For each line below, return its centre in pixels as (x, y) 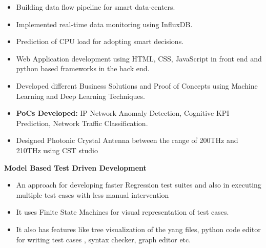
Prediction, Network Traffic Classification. (82, 123)
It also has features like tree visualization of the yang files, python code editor (138, 229)
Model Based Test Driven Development (75, 167)
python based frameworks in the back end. (83, 68)
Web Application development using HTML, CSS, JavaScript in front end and (139, 58)
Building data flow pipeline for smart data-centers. (96, 7)
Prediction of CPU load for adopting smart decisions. (100, 41)
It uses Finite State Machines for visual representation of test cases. (122, 212)
